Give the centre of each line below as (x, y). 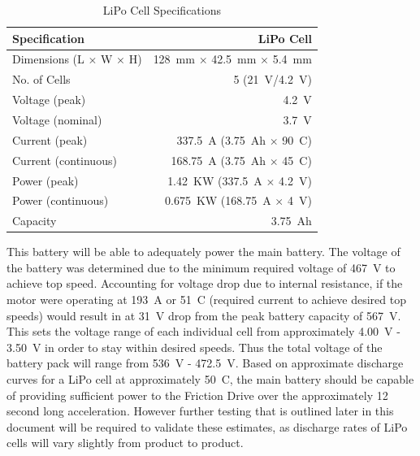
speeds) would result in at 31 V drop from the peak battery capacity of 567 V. (204, 315)
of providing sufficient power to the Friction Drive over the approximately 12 (197, 395)
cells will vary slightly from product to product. (125, 443)
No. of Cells (41, 79)
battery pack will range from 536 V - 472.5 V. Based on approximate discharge (205, 363)
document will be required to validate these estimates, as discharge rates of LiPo (207, 426)
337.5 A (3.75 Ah (221, 139)
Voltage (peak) (49, 100)
